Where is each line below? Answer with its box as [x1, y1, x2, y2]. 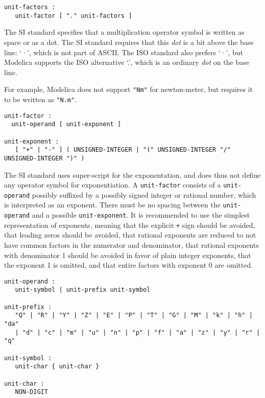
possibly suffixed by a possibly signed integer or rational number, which [32, 189, 256, 200]
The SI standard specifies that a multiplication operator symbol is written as [4, 27, 245, 37]
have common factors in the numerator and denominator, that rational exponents [4, 240, 259, 250]
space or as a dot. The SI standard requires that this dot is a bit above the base [4, 36, 254, 47]
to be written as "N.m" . [4, 93, 77, 104]
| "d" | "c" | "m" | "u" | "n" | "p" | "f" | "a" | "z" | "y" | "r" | [15, 329, 260, 336]
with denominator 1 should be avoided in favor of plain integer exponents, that [4, 249, 251, 260]
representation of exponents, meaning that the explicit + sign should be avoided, [4, 219, 255, 230]
